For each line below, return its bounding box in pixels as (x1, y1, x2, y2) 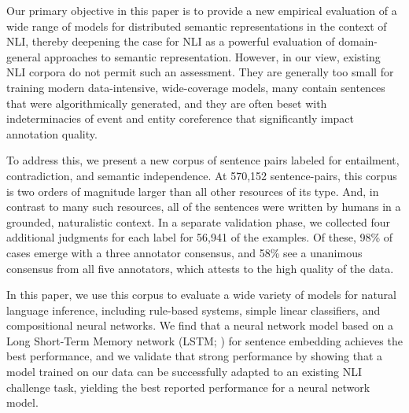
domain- (338, 33, 378, 50)
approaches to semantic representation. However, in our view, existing (44, 48, 381, 65)
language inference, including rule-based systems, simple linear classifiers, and (6, 301, 381, 318)
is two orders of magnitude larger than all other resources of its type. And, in (6, 183, 379, 199)
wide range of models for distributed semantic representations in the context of (6, 17, 387, 34)
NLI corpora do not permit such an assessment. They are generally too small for (6, 64, 394, 80)
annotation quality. (6, 125, 98, 142)
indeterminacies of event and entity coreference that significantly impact (6, 110, 355, 127)
